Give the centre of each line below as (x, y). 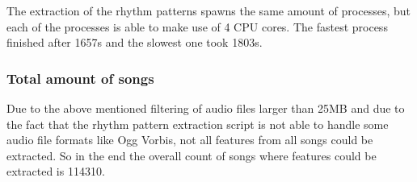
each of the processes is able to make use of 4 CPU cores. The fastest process (197, 26)
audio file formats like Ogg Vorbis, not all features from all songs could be (190, 140)
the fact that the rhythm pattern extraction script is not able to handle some (198, 124)
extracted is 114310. (56, 171)
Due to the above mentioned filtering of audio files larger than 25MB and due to (206, 108)
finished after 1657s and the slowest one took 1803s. (135, 42)
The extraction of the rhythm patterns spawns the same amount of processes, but (208, 10)
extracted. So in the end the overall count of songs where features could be (192, 155)
